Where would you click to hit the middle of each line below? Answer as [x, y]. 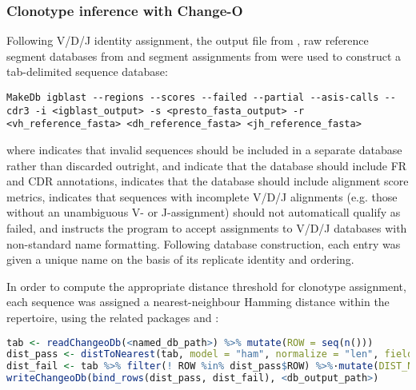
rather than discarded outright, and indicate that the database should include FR [207, 165]
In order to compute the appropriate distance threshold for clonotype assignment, [206, 286]
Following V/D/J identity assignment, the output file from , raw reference [188, 40]
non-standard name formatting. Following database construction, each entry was [204, 243]
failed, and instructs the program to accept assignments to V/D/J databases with [207, 227]
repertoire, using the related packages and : [113, 317]
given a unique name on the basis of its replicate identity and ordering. [180, 259]
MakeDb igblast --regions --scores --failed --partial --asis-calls [193, 97]
